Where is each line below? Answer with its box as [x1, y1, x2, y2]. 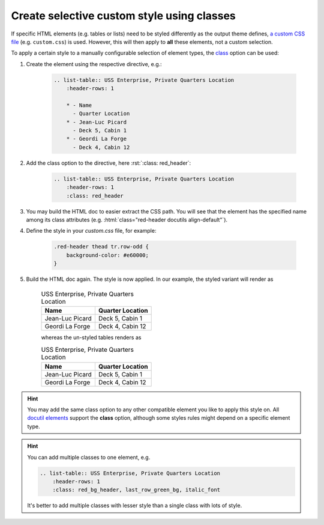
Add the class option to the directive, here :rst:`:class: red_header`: [26, 159, 191, 167]
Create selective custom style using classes [11, 9, 236, 22]
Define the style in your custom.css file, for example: [26, 227, 157, 235]
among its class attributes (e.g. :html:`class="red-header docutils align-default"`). [26, 216, 228, 223]
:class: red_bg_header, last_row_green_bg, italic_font [52, 487, 221, 493]
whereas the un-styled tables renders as [41, 334, 142, 341]
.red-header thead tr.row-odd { [53, 244, 149, 250]
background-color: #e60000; [66, 251, 149, 259]
